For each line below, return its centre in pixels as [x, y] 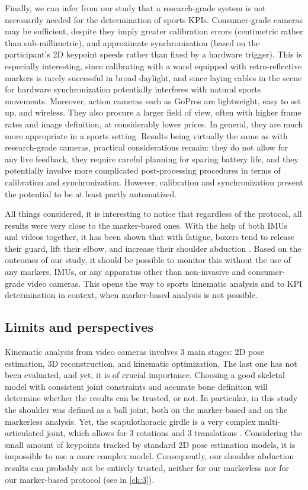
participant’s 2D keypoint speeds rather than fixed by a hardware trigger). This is [153, 54]
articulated [25, 433]
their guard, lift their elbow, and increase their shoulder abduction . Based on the [153, 248]
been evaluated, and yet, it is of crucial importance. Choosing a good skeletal [145, 375]
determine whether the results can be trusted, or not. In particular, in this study [151, 398]
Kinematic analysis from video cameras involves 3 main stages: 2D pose [134, 352]
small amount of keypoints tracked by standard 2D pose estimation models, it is [150, 444]
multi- [269, 421]
